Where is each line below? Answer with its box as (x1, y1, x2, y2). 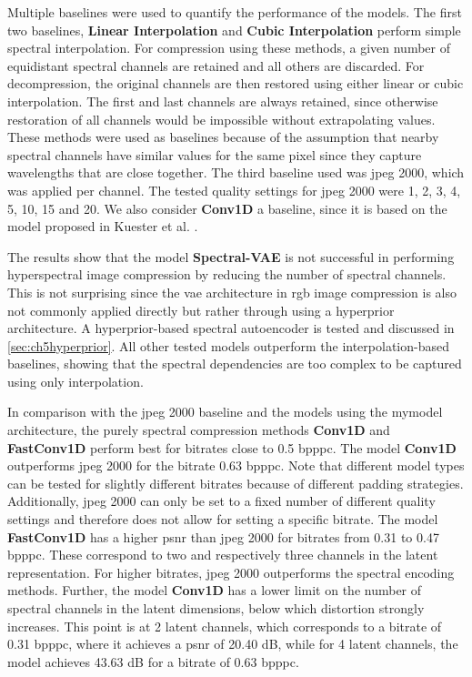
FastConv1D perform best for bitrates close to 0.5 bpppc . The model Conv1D (7, 438, 457, 457)
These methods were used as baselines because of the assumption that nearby (7, 127, 439, 147)
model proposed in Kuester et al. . (7, 217, 198, 236)
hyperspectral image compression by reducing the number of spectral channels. (7, 265, 447, 284)
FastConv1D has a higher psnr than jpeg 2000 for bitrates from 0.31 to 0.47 (7, 527, 439, 546)
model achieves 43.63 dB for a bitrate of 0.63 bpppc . (7, 652, 299, 671)
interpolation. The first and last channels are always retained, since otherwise (7, 91, 438, 110)
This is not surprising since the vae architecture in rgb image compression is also (7, 282, 457, 301)
